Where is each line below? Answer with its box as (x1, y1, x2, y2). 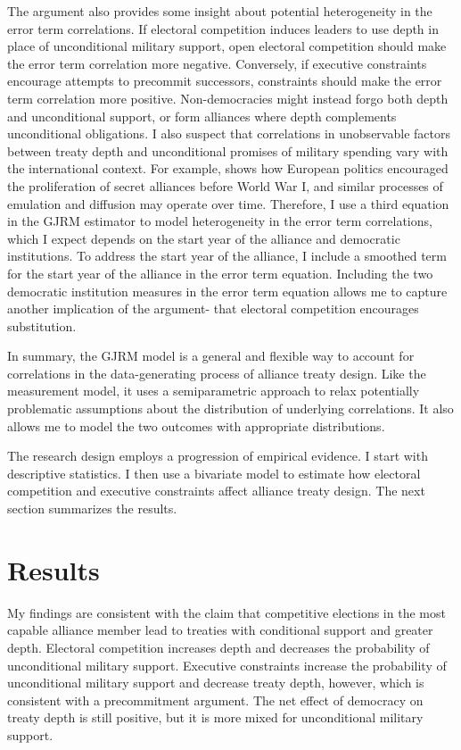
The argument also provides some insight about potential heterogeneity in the (7, 2, 432, 20)
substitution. (7, 316, 77, 335)
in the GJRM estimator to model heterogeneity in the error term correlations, (7, 212, 432, 230)
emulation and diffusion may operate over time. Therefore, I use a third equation (7, 194, 449, 212)
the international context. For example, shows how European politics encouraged (7, 159, 449, 178)
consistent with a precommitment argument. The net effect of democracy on (7, 690, 424, 709)
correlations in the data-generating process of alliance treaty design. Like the (7, 363, 426, 382)
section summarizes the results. (7, 499, 177, 518)
